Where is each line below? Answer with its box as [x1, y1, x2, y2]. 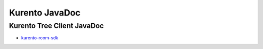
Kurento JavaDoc [9, 7, 81, 18]
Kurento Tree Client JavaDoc [9, 21, 104, 30]
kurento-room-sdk [21, 35, 58, 41]
